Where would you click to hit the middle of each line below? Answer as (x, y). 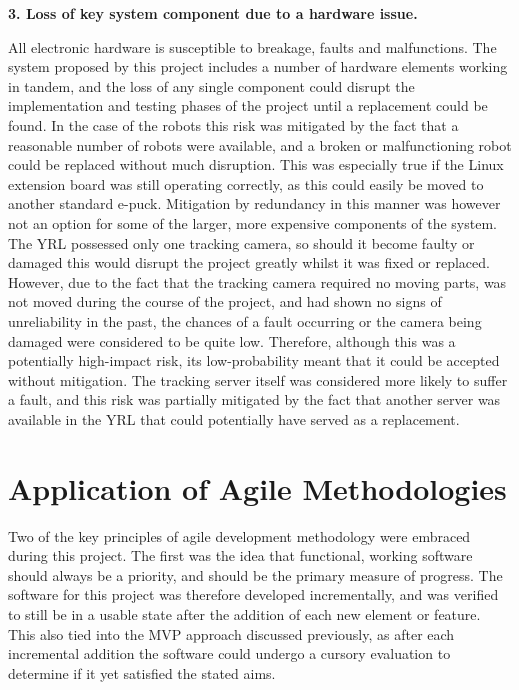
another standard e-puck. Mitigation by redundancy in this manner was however (254, 203)
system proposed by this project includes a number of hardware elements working (258, 66)
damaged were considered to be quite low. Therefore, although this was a (232, 340)
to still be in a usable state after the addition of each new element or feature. (244, 613)
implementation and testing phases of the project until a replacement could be (248, 105)
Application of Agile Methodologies (257, 487)
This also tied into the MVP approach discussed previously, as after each (231, 633)
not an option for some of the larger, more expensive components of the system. (252, 222)
